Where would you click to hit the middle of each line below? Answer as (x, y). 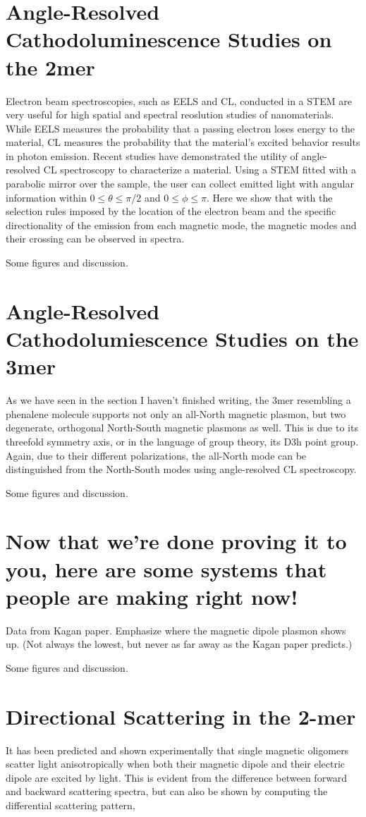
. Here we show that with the (269, 197)
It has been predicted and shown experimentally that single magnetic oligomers (177, 750)
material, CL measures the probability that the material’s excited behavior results (183, 142)
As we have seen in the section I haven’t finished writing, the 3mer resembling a (178, 400)
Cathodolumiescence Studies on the (182, 338)
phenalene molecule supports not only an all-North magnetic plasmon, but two (176, 413)
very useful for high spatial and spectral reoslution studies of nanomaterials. (170, 115)
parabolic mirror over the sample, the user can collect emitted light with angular (180, 184)
